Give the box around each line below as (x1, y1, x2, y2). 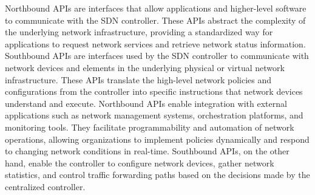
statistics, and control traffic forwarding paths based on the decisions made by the (5, 168, 310, 181)
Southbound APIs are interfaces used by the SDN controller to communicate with (5, 49, 309, 62)
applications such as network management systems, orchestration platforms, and (5, 109, 303, 121)
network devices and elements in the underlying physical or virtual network (5, 61, 285, 74)
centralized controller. (5, 180, 86, 193)
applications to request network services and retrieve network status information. (5, 37, 306, 50)
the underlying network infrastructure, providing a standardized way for (5, 26, 273, 38)
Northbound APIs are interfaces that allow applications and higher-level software (5, 2, 307, 14)
